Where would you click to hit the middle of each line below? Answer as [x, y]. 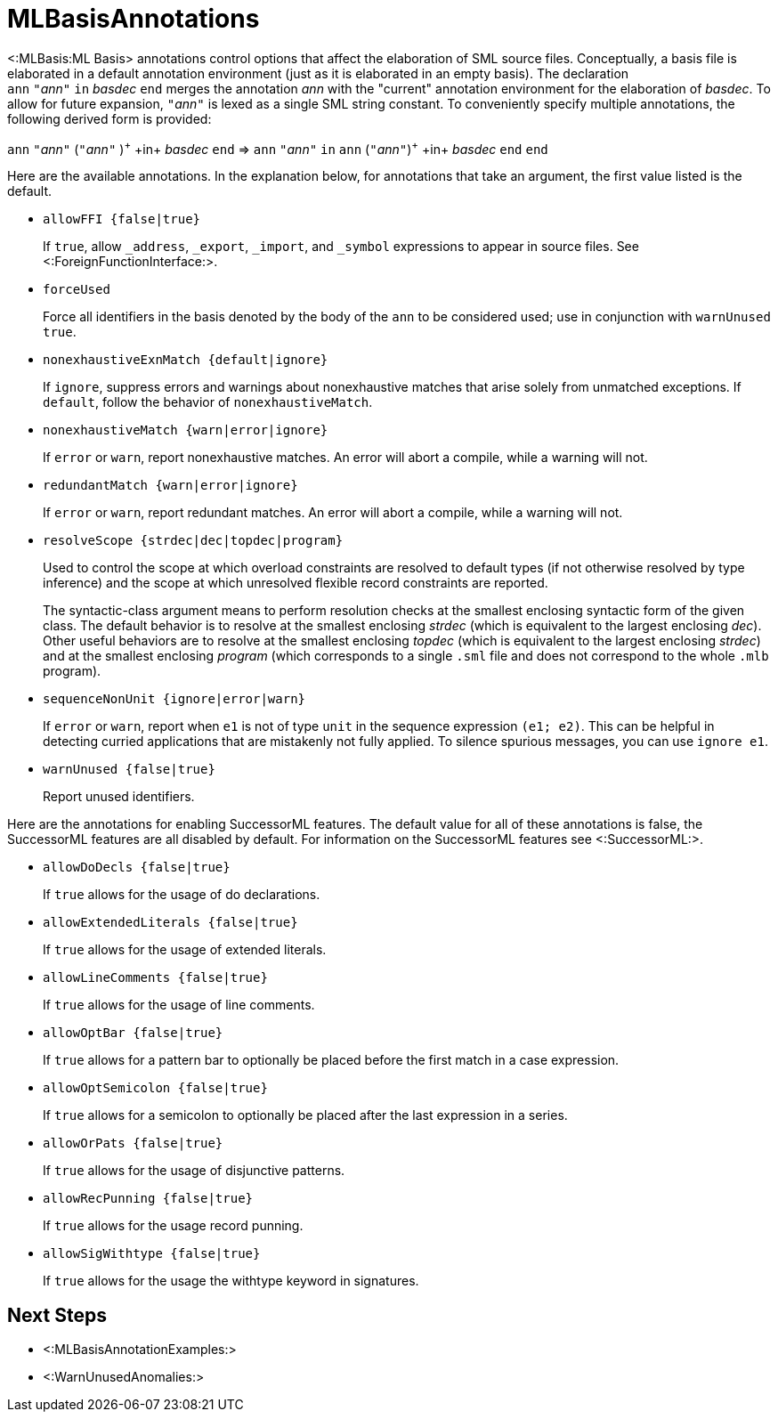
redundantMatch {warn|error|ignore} [170, 486]
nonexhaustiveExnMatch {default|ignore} [186, 360]
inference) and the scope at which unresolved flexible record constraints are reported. [296, 583]
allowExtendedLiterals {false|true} [170, 923]
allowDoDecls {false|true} [137, 868]
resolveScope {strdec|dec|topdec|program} [193, 541]
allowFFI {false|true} [122, 219]
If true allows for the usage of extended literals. [185, 950]
